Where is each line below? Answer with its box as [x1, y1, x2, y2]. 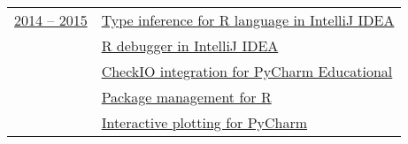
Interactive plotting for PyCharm [101, 112, 308, 133]
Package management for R [101, 87, 272, 107]
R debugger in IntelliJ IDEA [101, 35, 279, 56]
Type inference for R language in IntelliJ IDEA [101, 10, 395, 30]
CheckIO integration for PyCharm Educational [101, 61, 393, 81]
